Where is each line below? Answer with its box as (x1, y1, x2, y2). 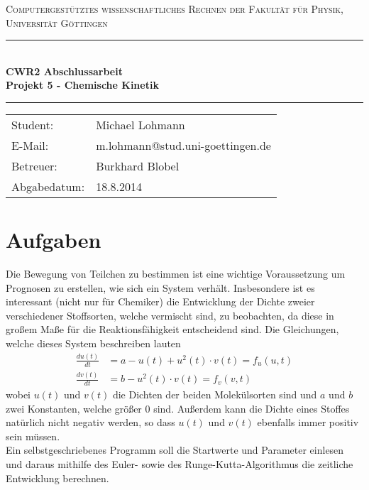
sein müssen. (6, 428, 60, 443)
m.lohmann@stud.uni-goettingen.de (96, 136, 271, 153)
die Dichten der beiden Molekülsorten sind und (112, 387, 317, 401)
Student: (11, 116, 54, 133)
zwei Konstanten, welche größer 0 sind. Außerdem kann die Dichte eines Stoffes (6, 401, 350, 415)
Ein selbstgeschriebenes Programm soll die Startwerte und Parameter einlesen (6, 442, 344, 457)
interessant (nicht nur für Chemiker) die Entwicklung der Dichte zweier (6, 294, 315, 309)
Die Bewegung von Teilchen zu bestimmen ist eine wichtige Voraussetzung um (6, 266, 346, 281)
